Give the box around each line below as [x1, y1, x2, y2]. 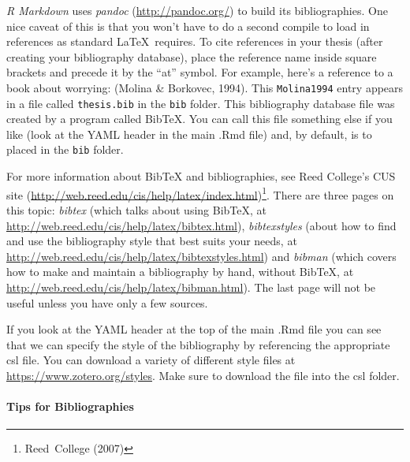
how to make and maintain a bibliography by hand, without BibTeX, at [6, 263, 354, 280]
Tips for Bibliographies [6, 398, 134, 415]
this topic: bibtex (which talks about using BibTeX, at [6, 201, 266, 218]
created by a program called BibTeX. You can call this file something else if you [6, 110, 393, 127]
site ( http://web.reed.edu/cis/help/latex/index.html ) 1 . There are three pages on [6, 184, 394, 203]
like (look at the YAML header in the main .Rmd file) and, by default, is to [6, 125, 372, 142]
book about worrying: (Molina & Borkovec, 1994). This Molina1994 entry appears [6, 79, 404, 95]
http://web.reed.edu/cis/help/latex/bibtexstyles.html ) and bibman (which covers [6, 248, 397, 264]
